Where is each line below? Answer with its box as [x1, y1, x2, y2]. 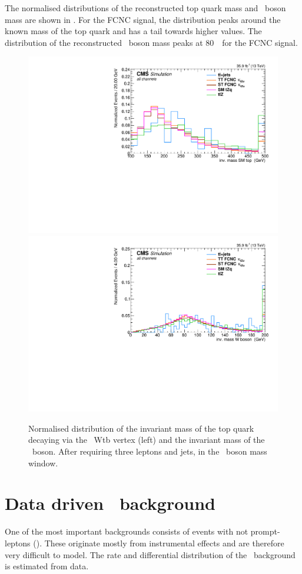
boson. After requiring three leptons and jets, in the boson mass [32, 445, 267, 458]
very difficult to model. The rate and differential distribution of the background [5, 548, 296, 560]
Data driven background [5, 491, 216, 515]
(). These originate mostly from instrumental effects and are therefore [33, 536, 284, 549]
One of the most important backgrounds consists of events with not [5, 525, 248, 538]
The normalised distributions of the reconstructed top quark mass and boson [5, 2, 286, 14]
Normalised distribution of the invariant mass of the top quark [28, 422, 254, 434]
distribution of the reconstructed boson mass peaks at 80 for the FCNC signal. [5, 36, 298, 48]
